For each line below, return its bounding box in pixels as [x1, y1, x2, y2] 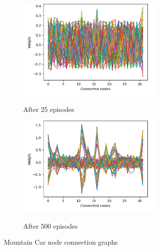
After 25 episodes [23, 104, 74, 114]
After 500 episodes [23, 220, 78, 231]
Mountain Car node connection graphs [4, 237, 118, 247]
